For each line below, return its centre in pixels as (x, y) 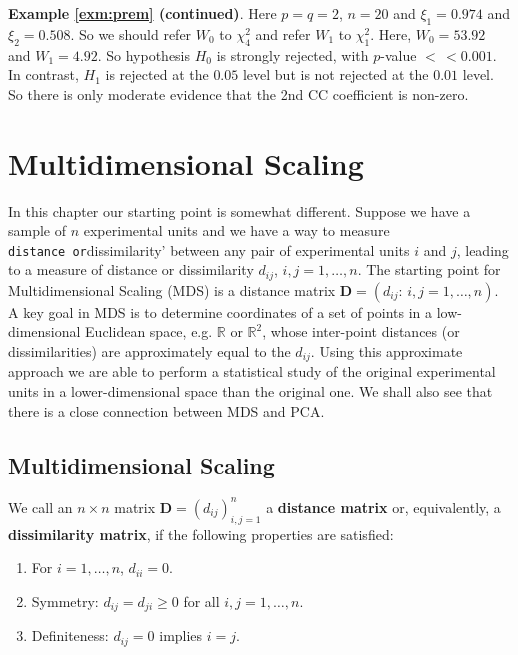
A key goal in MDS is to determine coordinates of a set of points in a (220, 311)
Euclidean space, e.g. (149, 331)
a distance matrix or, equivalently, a (383, 506)
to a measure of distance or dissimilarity (131, 269)
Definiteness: (70, 635)
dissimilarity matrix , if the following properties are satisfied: (201, 533)
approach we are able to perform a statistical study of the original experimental (252, 371)
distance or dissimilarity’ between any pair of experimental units (209, 249)
